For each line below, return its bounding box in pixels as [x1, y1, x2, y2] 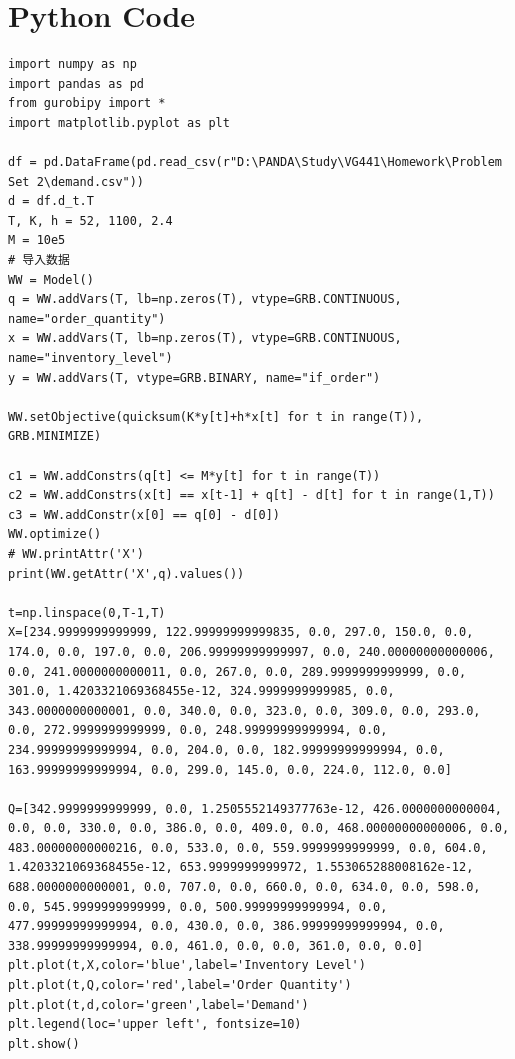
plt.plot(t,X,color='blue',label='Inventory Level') [8, 958, 366, 973]
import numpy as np [8, 57, 137, 72]
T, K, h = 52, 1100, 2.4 [8, 213, 173, 228]
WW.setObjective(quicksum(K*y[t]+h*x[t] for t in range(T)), [8, 409, 424, 424]
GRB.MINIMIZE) [8, 429, 102, 444]
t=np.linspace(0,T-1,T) [8, 605, 166, 620]
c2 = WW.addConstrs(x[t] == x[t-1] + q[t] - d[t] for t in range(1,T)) [8, 488, 495, 503]
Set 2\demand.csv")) [8, 174, 145, 189]
